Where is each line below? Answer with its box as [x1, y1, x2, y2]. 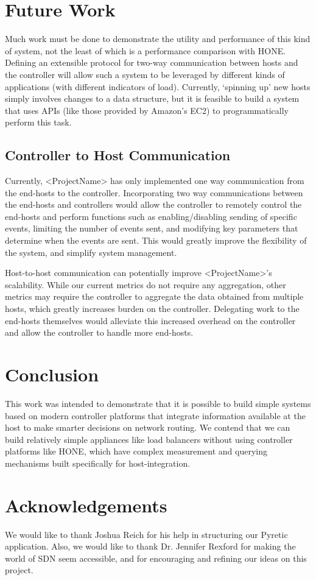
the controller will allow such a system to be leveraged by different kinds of [5, 68, 285, 80]
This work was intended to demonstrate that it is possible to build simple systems [5, 397, 311, 409]
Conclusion [5, 361, 99, 386]
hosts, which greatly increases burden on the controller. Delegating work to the [5, 302, 300, 315]
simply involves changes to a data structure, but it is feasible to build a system [5, 92, 300, 105]
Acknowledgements [5, 492, 167, 517]
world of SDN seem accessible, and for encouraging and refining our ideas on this [5, 551, 307, 564]
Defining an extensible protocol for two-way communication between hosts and [5, 56, 298, 69]
